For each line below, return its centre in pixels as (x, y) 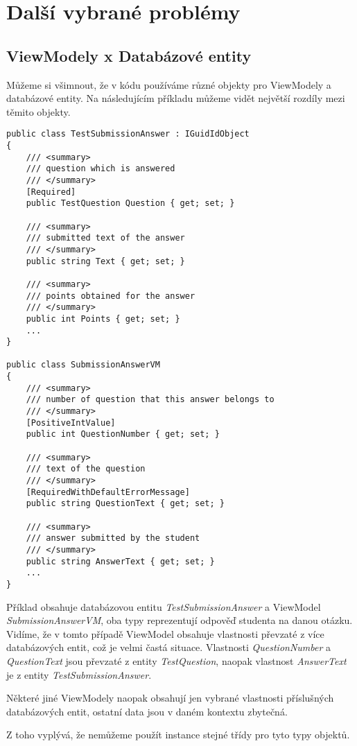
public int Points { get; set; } (103, 319)
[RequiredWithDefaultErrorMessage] (108, 492)
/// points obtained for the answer (111, 296)
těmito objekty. (38, 111)
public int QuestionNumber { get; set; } (123, 434)
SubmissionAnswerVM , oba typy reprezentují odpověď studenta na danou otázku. (180, 620)
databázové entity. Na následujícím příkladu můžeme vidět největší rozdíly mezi (176, 98)
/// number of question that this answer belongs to (150, 400)
